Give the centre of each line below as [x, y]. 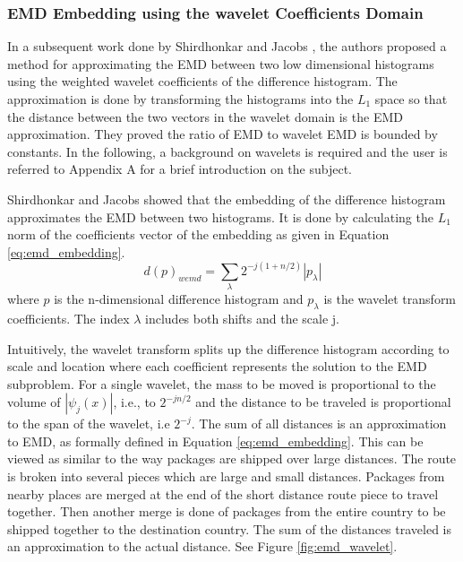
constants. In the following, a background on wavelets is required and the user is [227, 151]
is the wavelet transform [390, 299]
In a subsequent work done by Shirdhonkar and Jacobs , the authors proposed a [227, 46]
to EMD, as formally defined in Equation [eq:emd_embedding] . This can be [215, 441]
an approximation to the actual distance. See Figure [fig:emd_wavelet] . [202, 546]
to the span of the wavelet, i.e [89, 424]
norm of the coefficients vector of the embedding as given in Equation [198, 234]
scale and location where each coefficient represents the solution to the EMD [217, 366]
